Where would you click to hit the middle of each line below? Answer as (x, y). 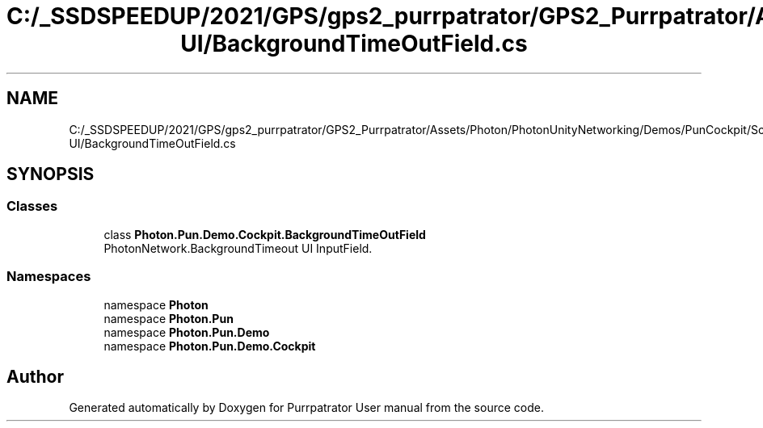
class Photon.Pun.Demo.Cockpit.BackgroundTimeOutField (265, 234)
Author (35, 376)
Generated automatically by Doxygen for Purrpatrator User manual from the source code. (306, 408)
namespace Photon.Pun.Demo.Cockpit (210, 346)
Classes (32, 206)
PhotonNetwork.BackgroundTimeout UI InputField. (238, 248)
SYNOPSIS (51, 174)
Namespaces (49, 277)
